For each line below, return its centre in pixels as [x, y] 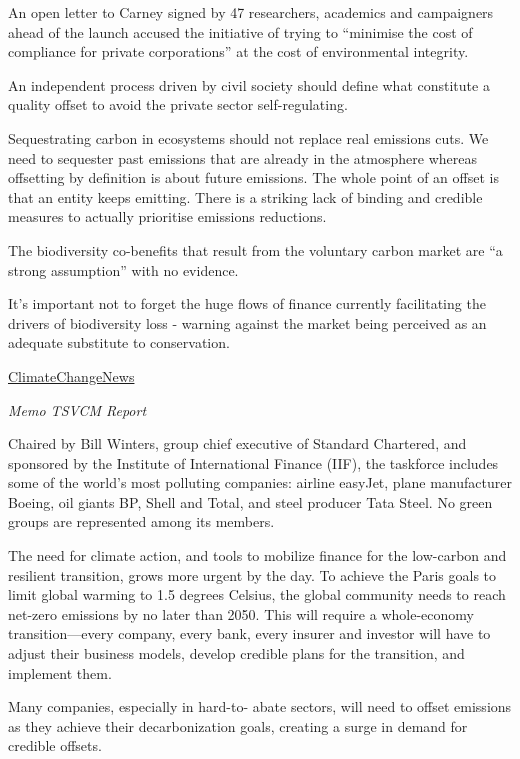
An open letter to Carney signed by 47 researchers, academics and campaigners [251, 12]
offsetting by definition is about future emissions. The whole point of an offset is [253, 177]
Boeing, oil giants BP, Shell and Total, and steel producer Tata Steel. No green [250, 501]
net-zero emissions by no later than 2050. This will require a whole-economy [241, 613]
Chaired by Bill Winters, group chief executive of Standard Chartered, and [237, 443]
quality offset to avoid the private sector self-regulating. [178, 104]
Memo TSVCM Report [77, 409]
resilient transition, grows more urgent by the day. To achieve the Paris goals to [252, 574]
